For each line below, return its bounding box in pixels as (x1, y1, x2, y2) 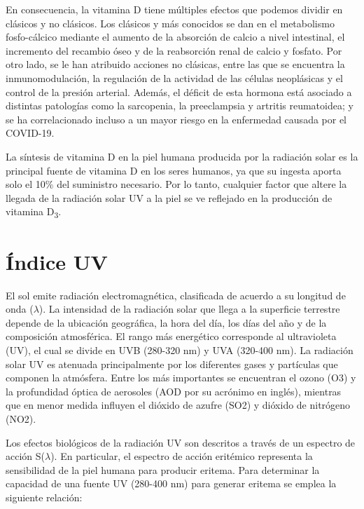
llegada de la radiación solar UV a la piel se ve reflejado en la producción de (6, 190, 332, 205)
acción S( (6, 449, 45, 463)
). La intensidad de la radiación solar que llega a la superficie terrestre (38, 301, 340, 316)
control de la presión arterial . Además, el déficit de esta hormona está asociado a (6, 84, 352, 99)
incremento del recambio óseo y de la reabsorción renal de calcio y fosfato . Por (6, 43, 342, 57)
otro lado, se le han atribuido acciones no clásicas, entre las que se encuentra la (6, 57, 345, 72)
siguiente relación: (6, 489, 83, 504)
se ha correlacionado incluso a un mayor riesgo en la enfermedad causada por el (6, 111, 347, 126)
